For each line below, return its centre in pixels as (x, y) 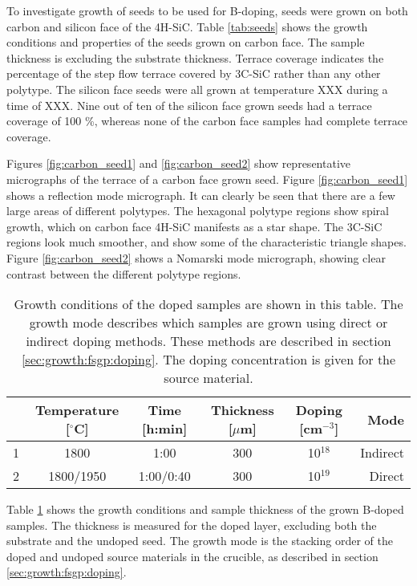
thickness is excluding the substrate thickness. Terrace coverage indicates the (195, 57)
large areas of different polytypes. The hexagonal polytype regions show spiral (198, 211)
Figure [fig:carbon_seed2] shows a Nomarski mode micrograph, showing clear (196, 257)
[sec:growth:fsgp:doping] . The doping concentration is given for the (208, 360)
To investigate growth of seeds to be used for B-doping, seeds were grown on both (207, 10)
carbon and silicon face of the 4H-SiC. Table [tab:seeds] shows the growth (187, 26)
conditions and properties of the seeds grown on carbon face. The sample (186, 42)
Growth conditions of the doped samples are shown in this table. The (208, 304)
